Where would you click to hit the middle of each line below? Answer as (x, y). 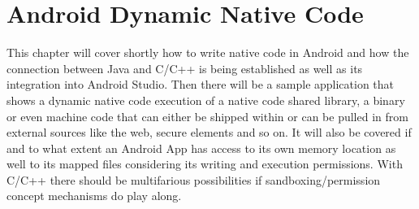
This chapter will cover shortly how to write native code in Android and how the (208, 52)
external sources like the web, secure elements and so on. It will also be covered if (209, 132)
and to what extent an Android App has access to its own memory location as (201, 148)
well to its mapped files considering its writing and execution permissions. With (205, 164)
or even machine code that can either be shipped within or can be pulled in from (207, 116)
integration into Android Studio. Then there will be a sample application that (201, 84)
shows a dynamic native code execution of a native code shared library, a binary (206, 100)
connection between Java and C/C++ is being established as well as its (185, 68)
